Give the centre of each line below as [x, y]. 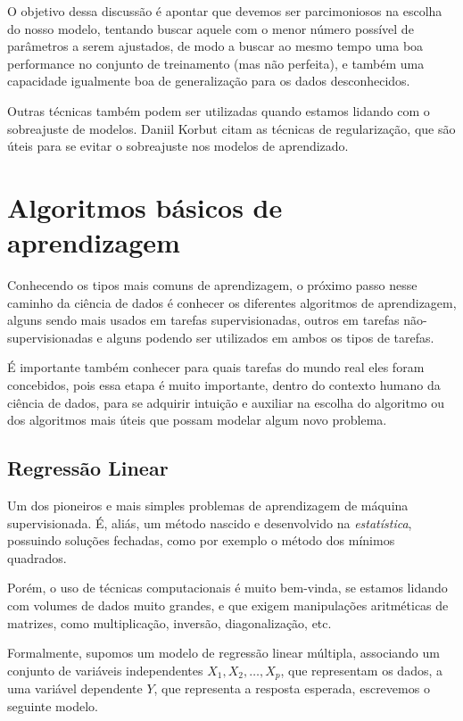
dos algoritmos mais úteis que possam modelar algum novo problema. [197, 420]
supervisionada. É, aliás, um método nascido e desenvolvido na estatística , [210, 522]
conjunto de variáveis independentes [105, 670]
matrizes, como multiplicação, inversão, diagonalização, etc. [169, 622]
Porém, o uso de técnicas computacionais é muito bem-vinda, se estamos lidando [227, 588]
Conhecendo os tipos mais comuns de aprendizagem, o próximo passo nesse [212, 285]
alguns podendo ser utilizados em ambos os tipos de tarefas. [270, 337]
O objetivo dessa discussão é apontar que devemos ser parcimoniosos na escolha [225, 11]
